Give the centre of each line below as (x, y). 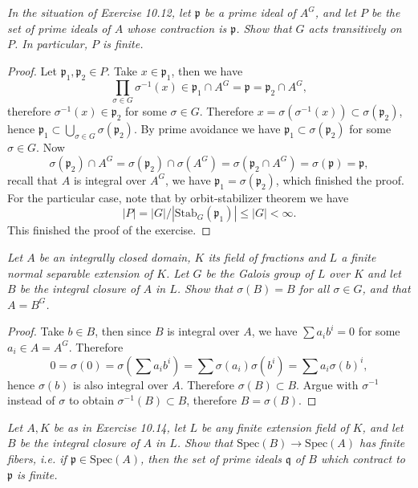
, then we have (207, 70)
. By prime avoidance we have (207, 129)
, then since (123, 331)
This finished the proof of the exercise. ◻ (109, 230)
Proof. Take (36, 331)
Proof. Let (32, 70)
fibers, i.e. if (37, 458)
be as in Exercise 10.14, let (120, 427)
